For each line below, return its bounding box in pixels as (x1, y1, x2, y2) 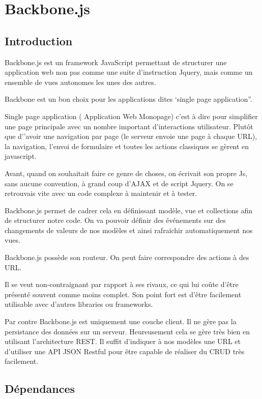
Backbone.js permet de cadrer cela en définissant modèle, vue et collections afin (5, 205, 253, 215)
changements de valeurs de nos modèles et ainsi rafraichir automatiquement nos (5, 224, 253, 235)
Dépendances (5, 381, 75, 396)
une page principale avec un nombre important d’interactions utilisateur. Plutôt (5, 121, 253, 131)
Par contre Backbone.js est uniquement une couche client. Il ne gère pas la (5, 316, 237, 327)
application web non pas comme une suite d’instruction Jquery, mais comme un (5, 67, 253, 77)
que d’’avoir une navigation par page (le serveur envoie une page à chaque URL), (5, 131, 257, 141)
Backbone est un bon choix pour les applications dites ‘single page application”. (5, 94, 252, 104)
